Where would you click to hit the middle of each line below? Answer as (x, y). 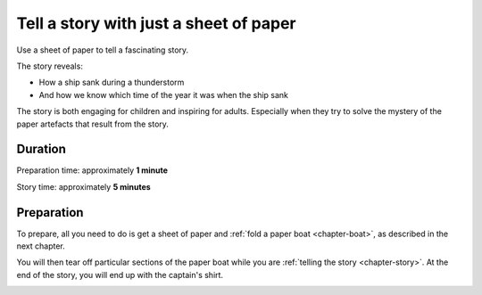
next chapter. (41, 246)
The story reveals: (50, 66)
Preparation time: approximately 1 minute (92, 170)
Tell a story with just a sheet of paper (156, 23)
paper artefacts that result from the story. (93, 124)
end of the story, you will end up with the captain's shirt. (120, 275)
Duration (42, 149)
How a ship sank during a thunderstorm (112, 82)
